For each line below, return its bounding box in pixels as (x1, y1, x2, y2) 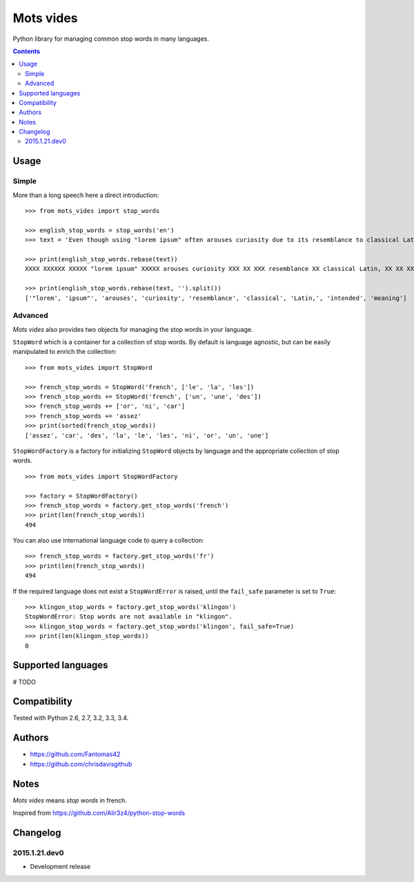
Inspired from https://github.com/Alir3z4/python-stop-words (12, 809, 186, 817)
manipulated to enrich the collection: (12, 348, 117, 356)
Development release (30, 863, 91, 871)
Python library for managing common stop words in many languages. (12, 35, 210, 43)
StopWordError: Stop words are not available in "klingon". (25, 612, 233, 621)
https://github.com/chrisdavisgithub (30, 760, 132, 768)
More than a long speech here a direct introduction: (12, 191, 159, 199)
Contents (12, 47, 41, 55)
